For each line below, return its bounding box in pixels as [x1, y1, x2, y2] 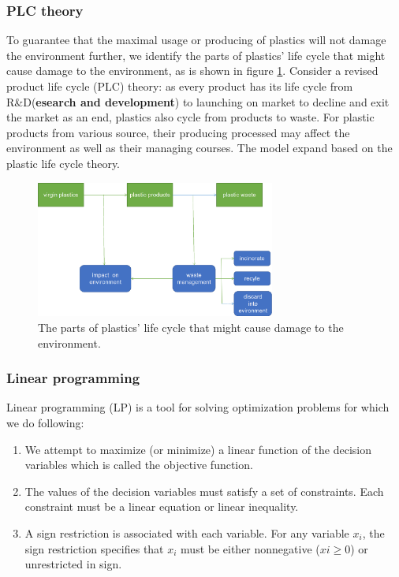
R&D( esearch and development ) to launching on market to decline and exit [6, 93, 390, 110]
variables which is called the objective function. [24, 456, 253, 473]
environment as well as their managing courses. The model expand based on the [6, 140, 393, 156]
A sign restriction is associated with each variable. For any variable [24, 524, 349, 541]
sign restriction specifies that [24, 540, 164, 557]
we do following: [6, 415, 84, 430]
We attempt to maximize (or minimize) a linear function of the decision [24, 441, 371, 457]
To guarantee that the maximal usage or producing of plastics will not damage [6, 32, 386, 48]
